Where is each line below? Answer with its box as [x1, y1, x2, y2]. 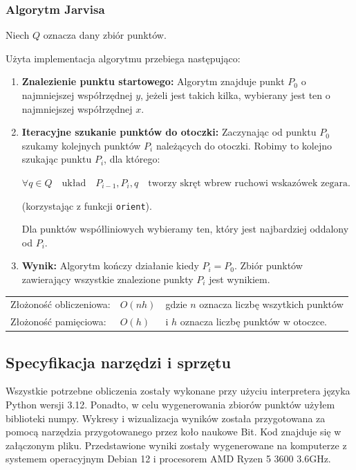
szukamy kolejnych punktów [21, 138, 141, 152]
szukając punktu [21, 152, 92, 166]
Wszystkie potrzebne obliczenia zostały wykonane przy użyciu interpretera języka [6, 383, 350, 398]
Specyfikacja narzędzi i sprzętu [6, 351, 231, 372]
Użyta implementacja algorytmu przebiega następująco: [6, 51, 241, 65]
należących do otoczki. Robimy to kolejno [156, 138, 332, 152]
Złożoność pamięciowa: [10, 314, 106, 329]
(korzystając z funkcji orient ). [21, 198, 152, 213]
